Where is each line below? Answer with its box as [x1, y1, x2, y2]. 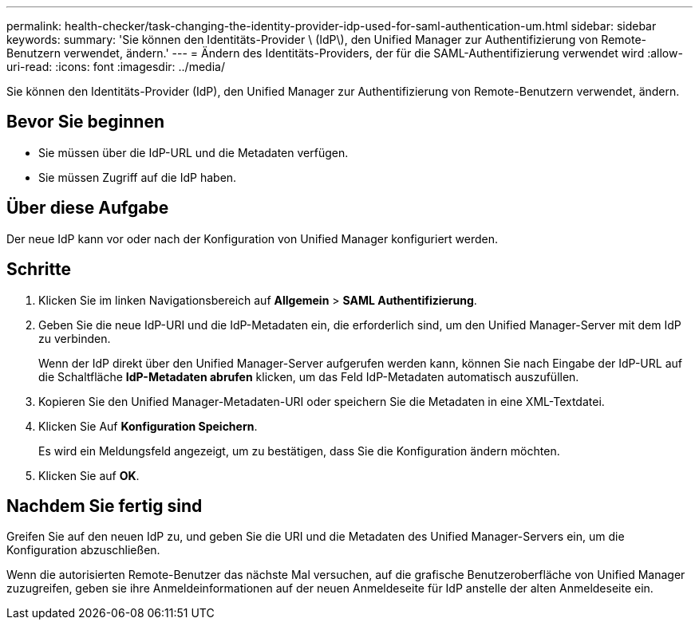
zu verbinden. [38, 331, 111, 345]
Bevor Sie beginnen [6, 112, 165, 132]
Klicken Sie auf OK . [38, 468, 140, 482]
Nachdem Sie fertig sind [6, 495, 203, 516]
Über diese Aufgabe [6, 198, 169, 219]
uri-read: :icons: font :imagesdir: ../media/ [6, 60, 225, 73]
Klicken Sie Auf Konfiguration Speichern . [38, 419, 258, 433]
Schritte [6, 259, 71, 280]
